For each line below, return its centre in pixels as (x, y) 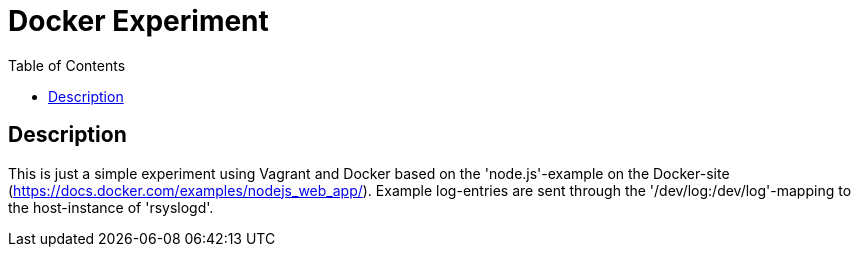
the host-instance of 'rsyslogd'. (111, 207)
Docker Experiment (138, 21)
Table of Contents (67, 65)
